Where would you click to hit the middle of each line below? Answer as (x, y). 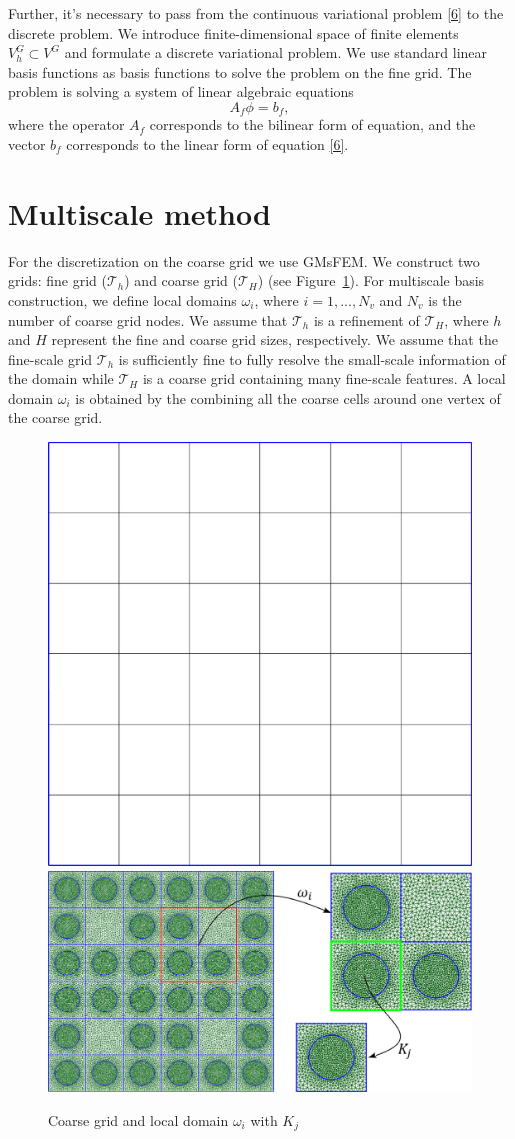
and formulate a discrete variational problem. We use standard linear (276, 52)
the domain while (61, 378)
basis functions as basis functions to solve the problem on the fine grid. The (240, 71)
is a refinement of (366, 319)
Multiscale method (139, 212)
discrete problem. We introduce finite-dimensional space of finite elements (233, 32)
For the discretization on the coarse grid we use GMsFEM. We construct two (244, 260)
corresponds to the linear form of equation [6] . (207, 144)
